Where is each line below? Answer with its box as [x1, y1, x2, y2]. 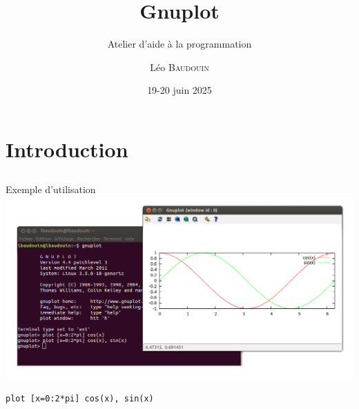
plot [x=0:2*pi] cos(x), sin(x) [6, 393, 154, 403]
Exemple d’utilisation [6, 182, 96, 197]
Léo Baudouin [150, 59, 209, 74]
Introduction [6, 134, 128, 163]
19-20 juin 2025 [147, 83, 212, 97]
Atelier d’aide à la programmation [107, 37, 252, 51]
